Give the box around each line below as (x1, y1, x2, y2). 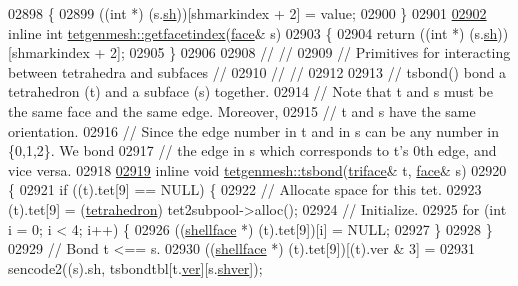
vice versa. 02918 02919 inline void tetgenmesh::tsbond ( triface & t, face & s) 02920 (8, 159, 507, 180)
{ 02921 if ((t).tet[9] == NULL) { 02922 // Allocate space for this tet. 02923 (8, 179, 482, 200)
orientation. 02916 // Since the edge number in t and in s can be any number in (8, 120, 500, 141)
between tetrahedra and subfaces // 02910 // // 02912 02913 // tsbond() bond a (8, 61, 507, 82)
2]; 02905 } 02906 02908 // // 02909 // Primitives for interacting (110, 42, 511, 63)
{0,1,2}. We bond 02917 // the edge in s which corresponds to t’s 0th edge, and (8, 140, 497, 161)
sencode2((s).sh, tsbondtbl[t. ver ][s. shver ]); (8, 257, 263, 278)
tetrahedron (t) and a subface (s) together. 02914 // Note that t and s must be (8, 81, 493, 102)
